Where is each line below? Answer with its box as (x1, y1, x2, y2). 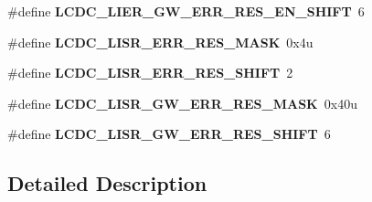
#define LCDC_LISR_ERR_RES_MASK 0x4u (7, 32, 314, 51)
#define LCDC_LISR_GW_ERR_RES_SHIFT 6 (7, 124, 331, 144)
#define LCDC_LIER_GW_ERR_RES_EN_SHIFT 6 (7, 2, 365, 20)
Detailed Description (7, 169, 207, 197)
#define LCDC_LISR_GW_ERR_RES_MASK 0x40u (7, 93, 357, 112)
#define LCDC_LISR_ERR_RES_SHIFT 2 (7, 63, 293, 82)
